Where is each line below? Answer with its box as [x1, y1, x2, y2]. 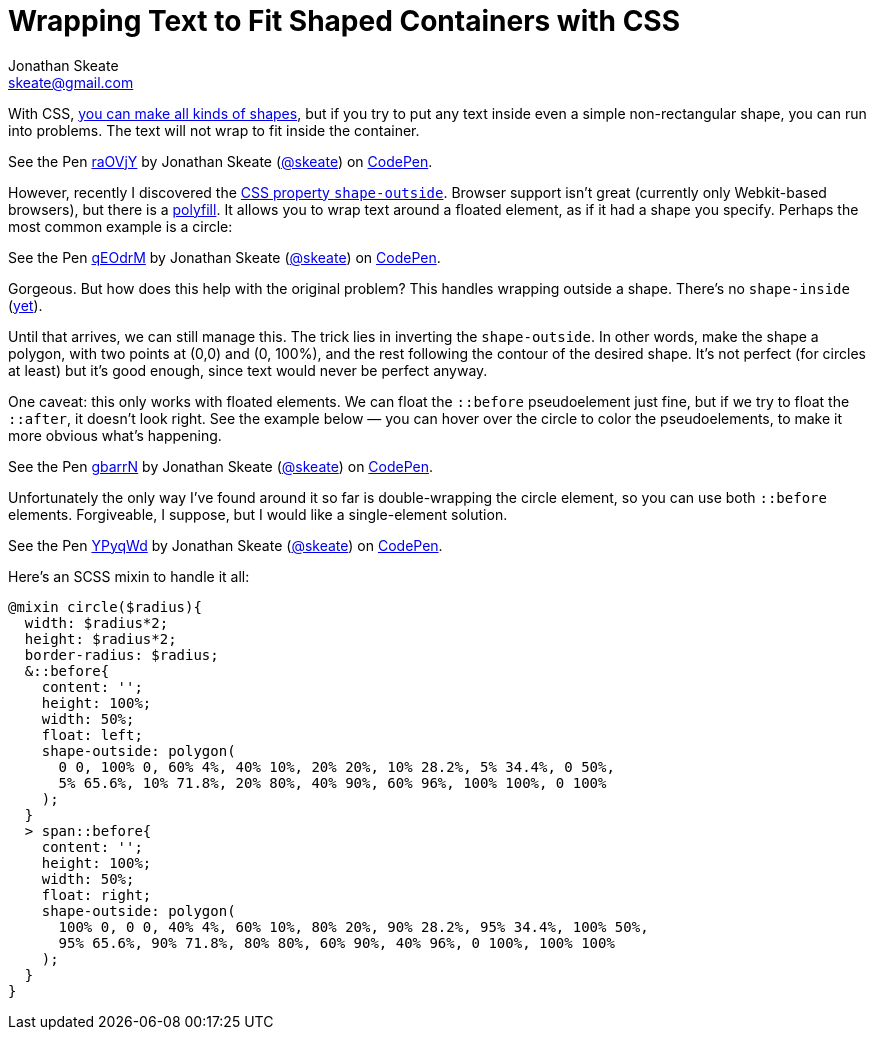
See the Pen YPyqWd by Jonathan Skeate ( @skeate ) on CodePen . [8, 536, 443, 554]
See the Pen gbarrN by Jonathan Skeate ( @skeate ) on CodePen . [8, 457, 434, 475]
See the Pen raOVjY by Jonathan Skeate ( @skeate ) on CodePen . [8, 152, 433, 170]
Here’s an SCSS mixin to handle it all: [8, 567, 250, 585]
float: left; [41, 726, 143, 743]
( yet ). [8, 296, 43, 314]
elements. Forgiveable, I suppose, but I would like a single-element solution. [8, 505, 508, 523]
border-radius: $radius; [24, 646, 219, 663]
